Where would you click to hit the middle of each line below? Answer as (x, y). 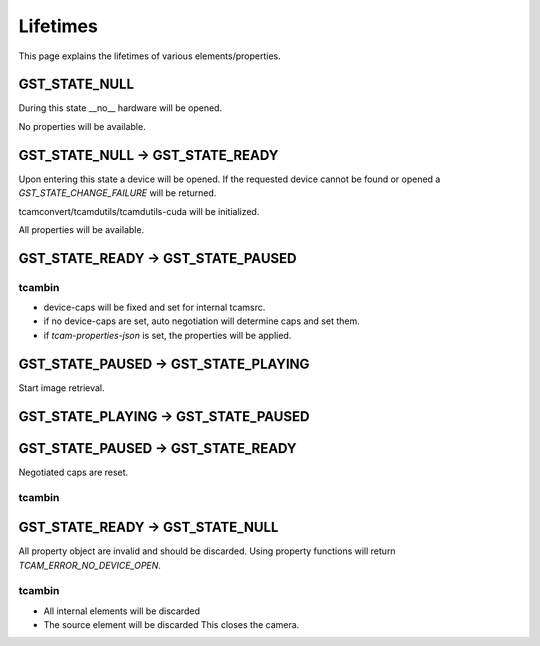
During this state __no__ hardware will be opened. (120, 108)
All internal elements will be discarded (121, 611)
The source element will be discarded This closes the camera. (171, 625)
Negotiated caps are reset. (73, 472)
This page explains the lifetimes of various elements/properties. (150, 56)
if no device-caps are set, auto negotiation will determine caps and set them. (201, 321)
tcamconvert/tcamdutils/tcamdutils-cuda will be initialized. (139, 211)
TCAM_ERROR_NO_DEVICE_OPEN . (90, 565)
